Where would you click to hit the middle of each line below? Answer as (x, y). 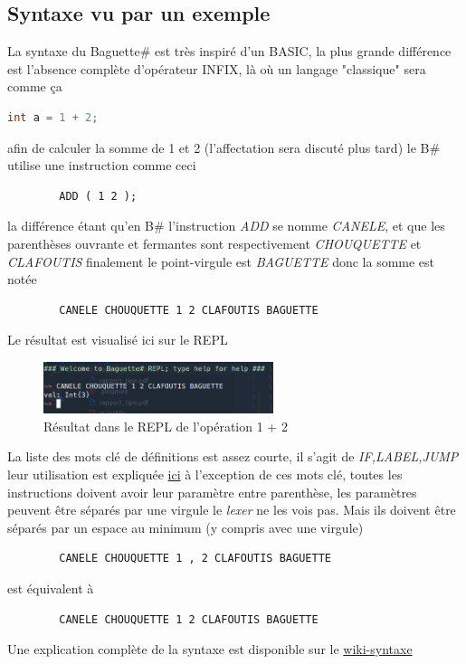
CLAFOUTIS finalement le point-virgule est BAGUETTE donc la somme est (221, 261)
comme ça (35, 86)
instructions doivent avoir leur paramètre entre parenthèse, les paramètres (212, 492)
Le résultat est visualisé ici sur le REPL (118, 340)
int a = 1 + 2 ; (53, 117)
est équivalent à (51, 588)
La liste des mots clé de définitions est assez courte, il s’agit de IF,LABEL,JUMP (233, 456)
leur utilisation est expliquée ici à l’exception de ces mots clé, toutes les (205, 474)
